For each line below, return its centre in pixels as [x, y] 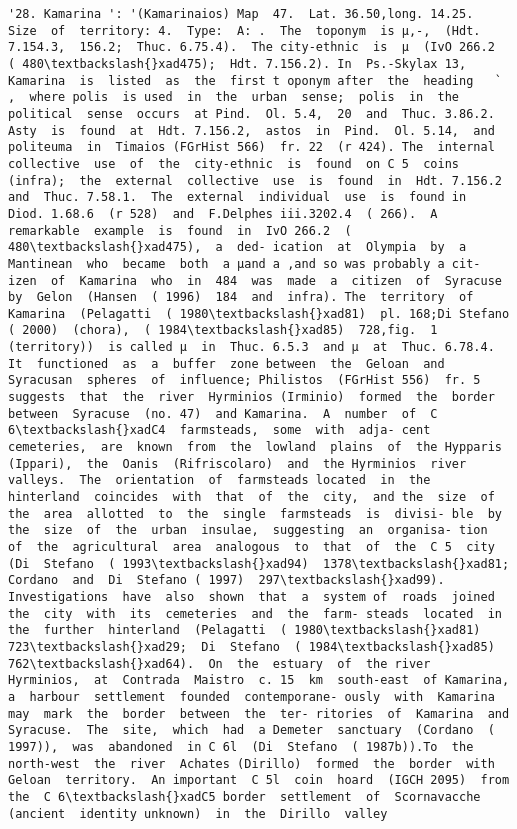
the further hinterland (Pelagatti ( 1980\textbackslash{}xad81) [244, 630]
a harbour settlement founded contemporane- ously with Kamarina [251, 696]
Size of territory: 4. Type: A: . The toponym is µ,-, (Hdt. [244, 30]
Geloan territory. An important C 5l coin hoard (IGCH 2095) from [259, 780]
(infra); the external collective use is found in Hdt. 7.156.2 [255, 180]
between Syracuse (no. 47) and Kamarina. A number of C [223, 413]
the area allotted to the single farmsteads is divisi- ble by [255, 513]
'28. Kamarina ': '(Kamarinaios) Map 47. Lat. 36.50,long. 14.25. [241, 14]
